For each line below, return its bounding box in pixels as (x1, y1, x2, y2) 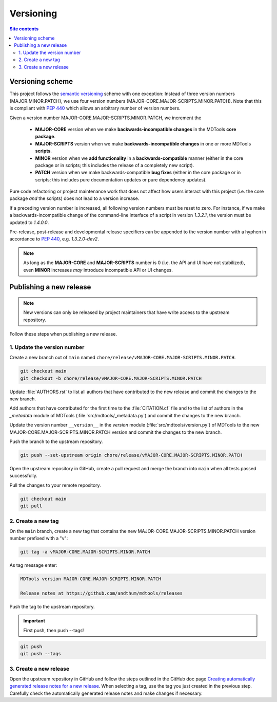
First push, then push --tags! (23, 627, 84, 633)
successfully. (9, 473, 38, 479)
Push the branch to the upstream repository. (9, 438, 103, 445)
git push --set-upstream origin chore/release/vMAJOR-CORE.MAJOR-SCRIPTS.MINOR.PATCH (20, 452, 242, 458)
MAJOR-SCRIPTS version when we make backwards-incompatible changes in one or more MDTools (35, 140, 251, 146)
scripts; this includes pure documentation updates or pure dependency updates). (35, 176, 207, 182)
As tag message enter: (9, 562, 57, 568)
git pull (20, 503, 43, 509)
